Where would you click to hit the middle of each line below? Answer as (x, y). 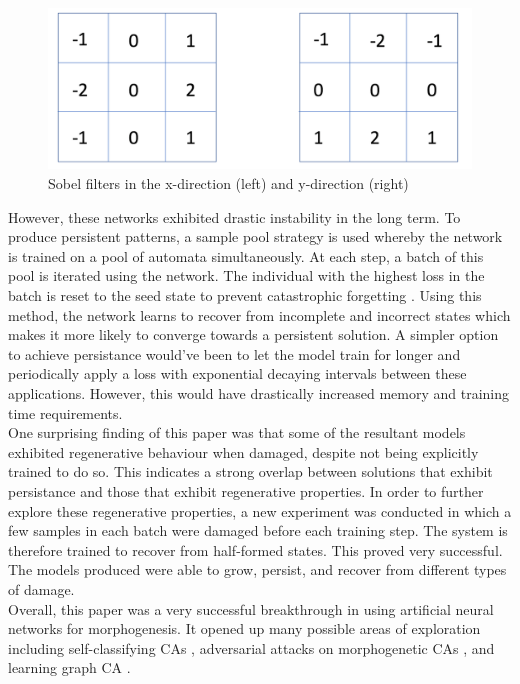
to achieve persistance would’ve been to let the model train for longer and (234, 353)
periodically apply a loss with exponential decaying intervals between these (237, 373)
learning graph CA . (69, 667)
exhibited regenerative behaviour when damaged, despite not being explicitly (243, 451)
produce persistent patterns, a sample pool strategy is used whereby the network (255, 236)
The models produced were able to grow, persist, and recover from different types (257, 569)
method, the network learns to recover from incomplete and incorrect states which (259, 314)
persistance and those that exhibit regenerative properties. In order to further (246, 490)
